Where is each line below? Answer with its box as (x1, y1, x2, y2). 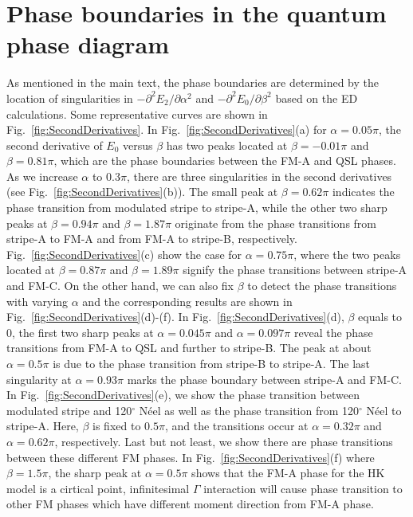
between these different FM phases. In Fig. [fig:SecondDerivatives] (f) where (6, 448, 375, 465)
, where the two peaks (293, 245, 401, 262)
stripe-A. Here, (6, 417, 79, 434)
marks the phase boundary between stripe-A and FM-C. (127, 370, 402, 387)
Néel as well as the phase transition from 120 (139, 401, 360, 418)
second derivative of (6, 136, 103, 153)
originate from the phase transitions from (175, 214, 377, 231)
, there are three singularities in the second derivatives (126, 167, 392, 184)
